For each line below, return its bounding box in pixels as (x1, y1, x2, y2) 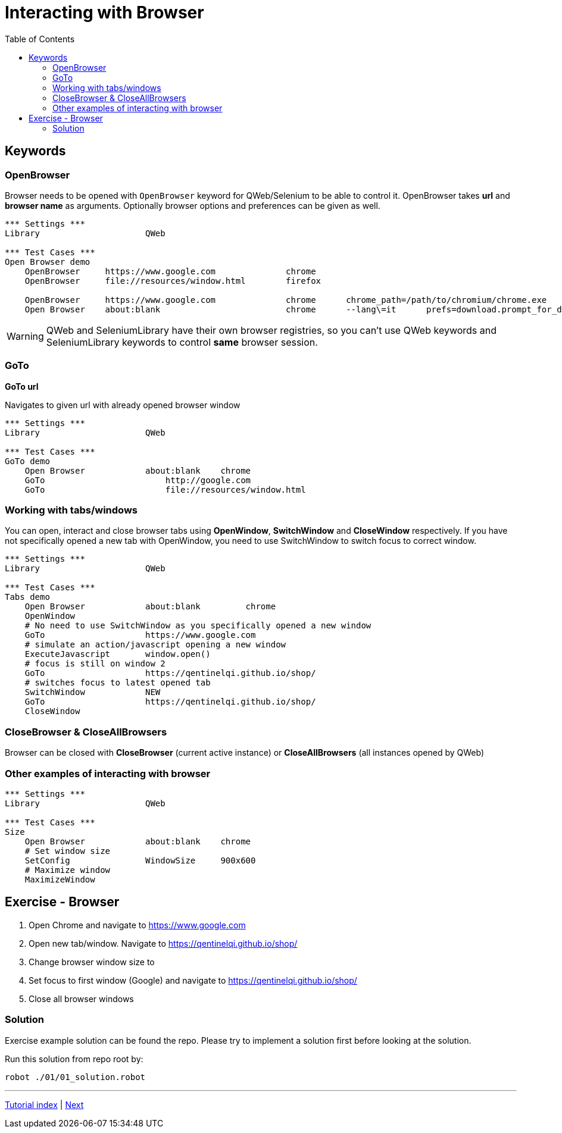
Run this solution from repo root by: (5, 1053, 143, 1064)
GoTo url (5, 381, 39, 392)
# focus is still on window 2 (24, 659, 166, 669)
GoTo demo (5, 456, 50, 466)
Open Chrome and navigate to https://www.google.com (29, 919, 246, 930)
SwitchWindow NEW (24, 687, 161, 697)
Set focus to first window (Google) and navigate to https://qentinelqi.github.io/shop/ (29, 975, 357, 985)
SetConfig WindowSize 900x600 (24, 855, 256, 865)
